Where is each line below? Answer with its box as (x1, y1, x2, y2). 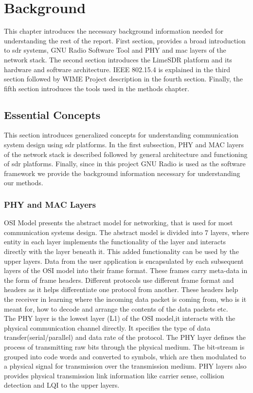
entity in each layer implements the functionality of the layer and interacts (4, 236, 226, 247)
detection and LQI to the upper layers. (4, 380, 120, 390)
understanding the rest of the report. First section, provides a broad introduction (4, 35, 246, 45)
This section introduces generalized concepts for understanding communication (4, 130, 238, 140)
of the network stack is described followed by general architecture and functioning (4, 149, 248, 159)
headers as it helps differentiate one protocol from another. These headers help (4, 284, 238, 295)
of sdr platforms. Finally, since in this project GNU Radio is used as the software (4, 158, 246, 169)
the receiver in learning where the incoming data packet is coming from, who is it (4, 294, 247, 304)
